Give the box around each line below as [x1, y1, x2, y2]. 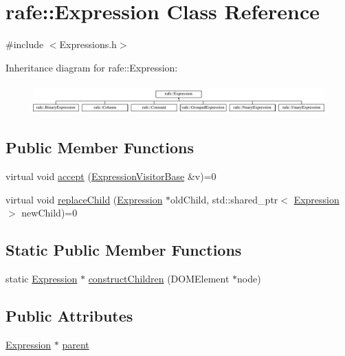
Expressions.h [59, 37, 117, 52]
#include [5, 37, 44, 52]
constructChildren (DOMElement [88, 271, 230, 286]
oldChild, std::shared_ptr [170, 192, 278, 206]
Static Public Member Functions [5, 239, 242, 260]
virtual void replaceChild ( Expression [5, 192, 163, 206]
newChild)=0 [21, 205, 78, 220]
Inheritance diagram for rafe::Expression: [5, 60, 178, 74]
